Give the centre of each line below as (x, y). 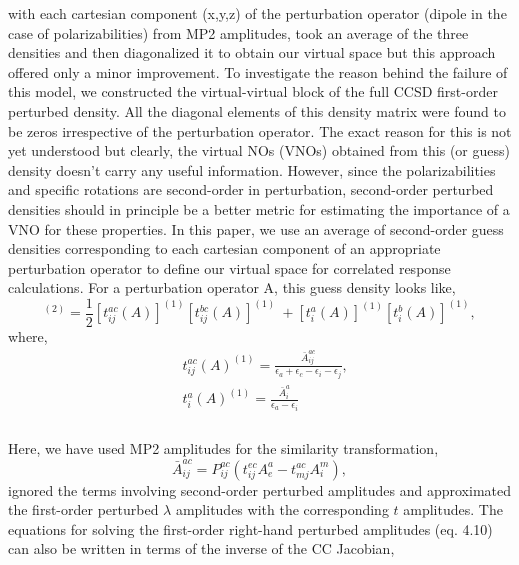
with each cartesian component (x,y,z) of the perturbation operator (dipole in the (257, 13)
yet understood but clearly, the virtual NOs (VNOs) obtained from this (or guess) (259, 150)
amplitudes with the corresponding (282, 509)
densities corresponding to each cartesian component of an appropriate (224, 248)
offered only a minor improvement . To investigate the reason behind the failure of (258, 71)
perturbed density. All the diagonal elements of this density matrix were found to (257, 110)
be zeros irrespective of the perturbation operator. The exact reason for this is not (260, 130)
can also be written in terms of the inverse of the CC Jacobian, (201, 548)
